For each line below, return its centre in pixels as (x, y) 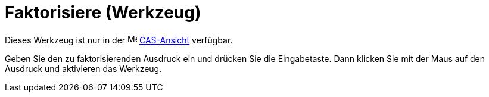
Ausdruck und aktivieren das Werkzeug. (83, 68)
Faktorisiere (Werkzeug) (103, 12)
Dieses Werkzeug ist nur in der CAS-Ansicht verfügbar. (119, 40)
